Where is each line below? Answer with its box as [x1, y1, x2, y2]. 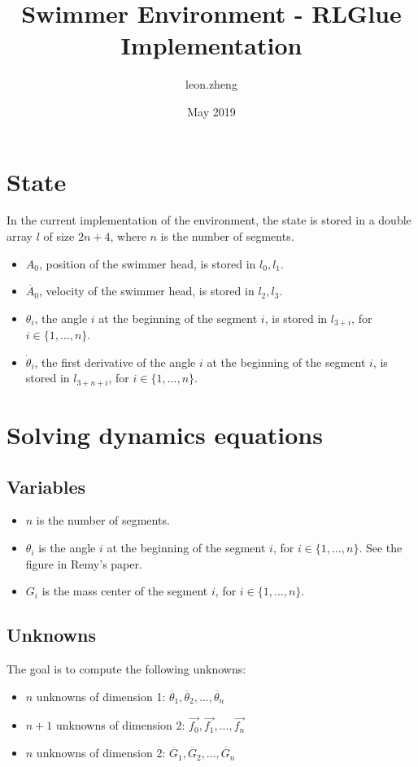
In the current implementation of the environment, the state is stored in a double [7, 211, 411, 229]
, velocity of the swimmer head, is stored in [38, 282, 255, 299]
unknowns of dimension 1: [36, 687, 166, 704]
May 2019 [187, 102, 236, 120]
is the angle [38, 539, 96, 556]
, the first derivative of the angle [34, 353, 196, 370]
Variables [7, 473, 86, 499]
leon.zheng [185, 76, 237, 93]
